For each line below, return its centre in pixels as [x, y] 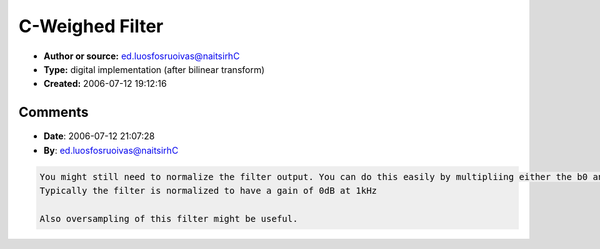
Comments [53, 112]
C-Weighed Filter [91, 26]
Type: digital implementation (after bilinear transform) [154, 69]
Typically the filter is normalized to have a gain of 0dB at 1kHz [208, 190]
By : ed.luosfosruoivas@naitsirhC [111, 150]
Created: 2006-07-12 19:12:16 [105, 84]
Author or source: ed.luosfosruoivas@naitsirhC [141, 56]
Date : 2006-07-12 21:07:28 [99, 136]
